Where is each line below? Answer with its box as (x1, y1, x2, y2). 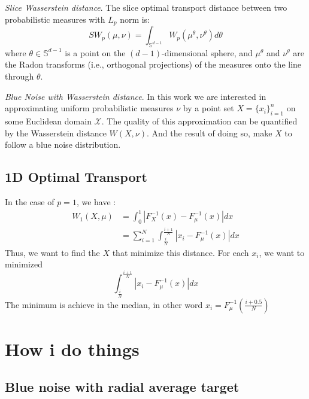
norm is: (120, 13, 150, 25)
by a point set (183, 102, 234, 114)
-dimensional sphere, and (161, 46, 253, 59)
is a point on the (65, 46, 126, 59)
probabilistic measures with (5, 13, 105, 25)
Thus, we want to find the (5, 246, 100, 258)
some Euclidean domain (5, 115, 92, 127)
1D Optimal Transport (5, 167, 147, 186)
